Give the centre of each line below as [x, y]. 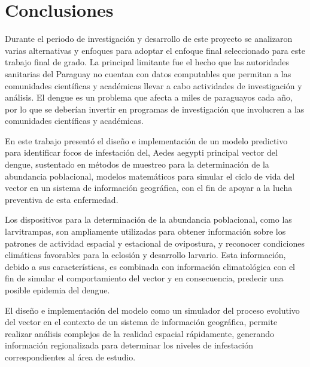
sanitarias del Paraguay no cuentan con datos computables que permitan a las [148, 73]
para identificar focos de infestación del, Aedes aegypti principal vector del [141, 152]
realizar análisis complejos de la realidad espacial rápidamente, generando [140, 333]
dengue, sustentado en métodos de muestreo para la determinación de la [137, 164]
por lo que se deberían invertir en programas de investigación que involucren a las [155, 109]
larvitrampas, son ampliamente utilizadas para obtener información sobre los [145, 231]
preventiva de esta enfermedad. [62, 199]
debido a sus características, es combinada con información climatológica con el [150, 266]
